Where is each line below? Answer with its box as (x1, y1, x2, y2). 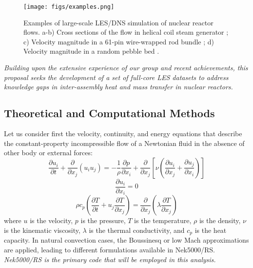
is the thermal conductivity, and (89, 225, 185, 235)
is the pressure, (80, 215, 126, 226)
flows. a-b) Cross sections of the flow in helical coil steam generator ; (23, 27, 229, 37)
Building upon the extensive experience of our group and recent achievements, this (4, 62, 248, 73)
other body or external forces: (4, 147, 93, 158)
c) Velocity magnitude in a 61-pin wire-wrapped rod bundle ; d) (23, 36, 214, 46)
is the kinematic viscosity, (4, 225, 80, 235)
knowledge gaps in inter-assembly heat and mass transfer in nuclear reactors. (4, 82, 233, 92)
